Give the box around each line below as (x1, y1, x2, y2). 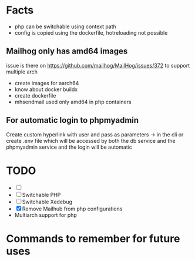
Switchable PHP (22, 191, 61, 198)
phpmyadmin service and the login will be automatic (6, 143, 132, 150)
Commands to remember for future (6, 232, 180, 245)
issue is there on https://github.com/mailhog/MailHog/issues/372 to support (6, 62, 190, 69)
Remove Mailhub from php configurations (22, 205, 123, 212)
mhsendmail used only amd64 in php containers (14, 98, 132, 105)
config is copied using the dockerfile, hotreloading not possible (14, 29, 168, 36)
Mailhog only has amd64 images (6, 46, 128, 56)
